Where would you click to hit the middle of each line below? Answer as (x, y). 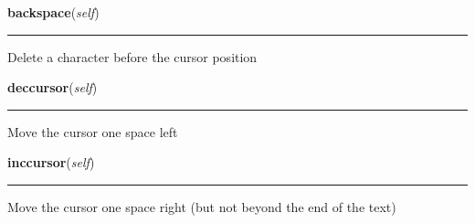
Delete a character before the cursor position (132, 56)
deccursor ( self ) (53, 87)
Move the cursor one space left (93, 131)
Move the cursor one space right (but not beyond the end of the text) (202, 206)
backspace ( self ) (53, 12)
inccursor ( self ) (51, 162)
